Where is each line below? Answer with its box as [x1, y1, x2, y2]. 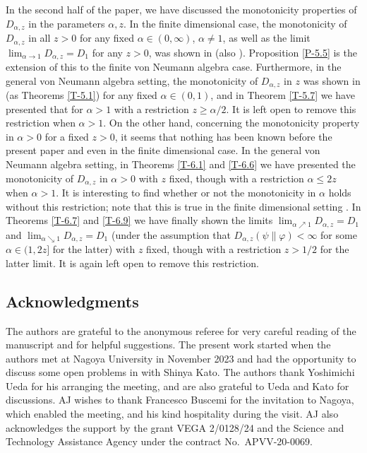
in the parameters [28, 16, 105, 30]
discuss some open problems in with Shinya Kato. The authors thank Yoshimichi [6, 365, 355, 380]
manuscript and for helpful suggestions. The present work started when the [6, 337, 331, 352]
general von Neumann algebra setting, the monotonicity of [6, 73, 258, 88]
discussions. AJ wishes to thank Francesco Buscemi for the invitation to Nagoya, [6, 392, 354, 407]
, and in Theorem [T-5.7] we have [210, 88, 355, 102]
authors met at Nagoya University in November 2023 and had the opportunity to [6, 351, 356, 365]
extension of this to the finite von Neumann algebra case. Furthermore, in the [6, 59, 342, 73]
